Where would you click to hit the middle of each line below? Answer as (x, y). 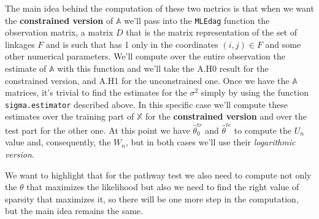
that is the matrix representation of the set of (212, 32)
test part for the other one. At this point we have (98, 130)
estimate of (26, 68)
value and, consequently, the (58, 142)
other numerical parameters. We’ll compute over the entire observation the (145, 56)
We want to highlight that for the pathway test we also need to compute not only (158, 175)
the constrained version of (59, 20)
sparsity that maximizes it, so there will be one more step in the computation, (152, 198)
